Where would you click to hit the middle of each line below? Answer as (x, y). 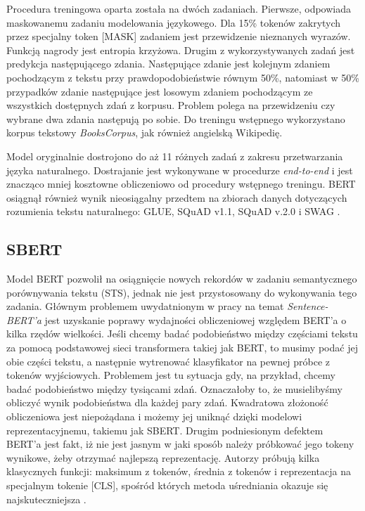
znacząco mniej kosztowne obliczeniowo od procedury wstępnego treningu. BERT (181, 184)
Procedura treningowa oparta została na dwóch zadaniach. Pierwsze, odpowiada (179, 8)
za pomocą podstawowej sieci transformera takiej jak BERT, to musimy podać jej (182, 348)
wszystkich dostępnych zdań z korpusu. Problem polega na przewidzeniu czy (171, 105)
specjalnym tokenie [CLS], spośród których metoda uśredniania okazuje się (167, 485)
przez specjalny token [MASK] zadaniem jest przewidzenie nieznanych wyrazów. (179, 36)
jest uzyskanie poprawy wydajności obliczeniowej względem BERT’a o (196, 319)
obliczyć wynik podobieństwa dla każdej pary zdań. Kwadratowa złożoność (167, 402)
